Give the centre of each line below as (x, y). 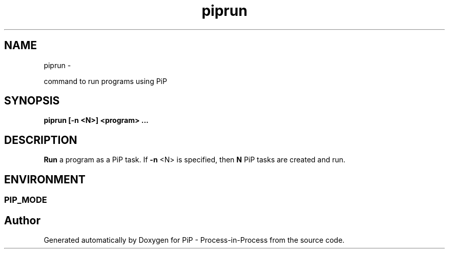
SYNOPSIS (32, 101)
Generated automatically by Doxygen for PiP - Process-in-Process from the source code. (194, 240)
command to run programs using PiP (105, 81)
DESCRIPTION (41, 140)
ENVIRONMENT (45, 179)
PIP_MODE (26, 200)
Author (22, 220)
